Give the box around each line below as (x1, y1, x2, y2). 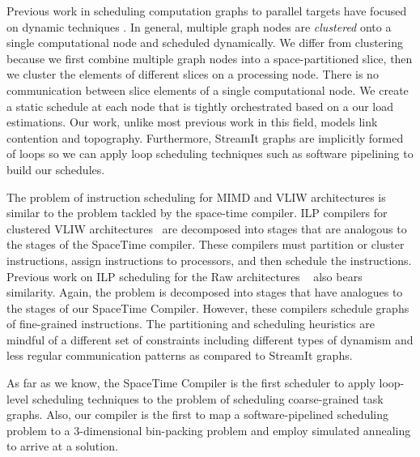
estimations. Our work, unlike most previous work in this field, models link (6, 113, 378, 130)
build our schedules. (6, 160, 105, 177)
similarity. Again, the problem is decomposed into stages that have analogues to (6, 284, 403, 301)
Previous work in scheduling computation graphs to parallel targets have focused (6, 2, 407, 19)
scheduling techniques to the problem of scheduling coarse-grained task (32, 390, 384, 407)
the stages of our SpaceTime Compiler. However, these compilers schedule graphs (6, 299, 409, 316)
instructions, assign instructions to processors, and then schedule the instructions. (6, 251, 412, 268)
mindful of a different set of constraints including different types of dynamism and (6, 331, 414, 348)
